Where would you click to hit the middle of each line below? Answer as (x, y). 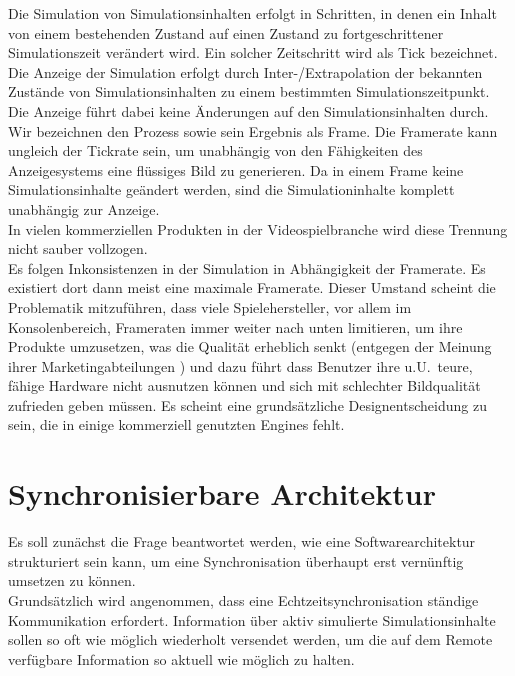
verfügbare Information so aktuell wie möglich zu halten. (181, 658)
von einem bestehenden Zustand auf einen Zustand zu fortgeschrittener (226, 32)
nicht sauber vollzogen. (78, 248)
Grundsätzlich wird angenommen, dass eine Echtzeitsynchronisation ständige (243, 599)
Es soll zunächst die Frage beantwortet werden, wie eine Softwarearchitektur (242, 541)
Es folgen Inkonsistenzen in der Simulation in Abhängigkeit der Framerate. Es (247, 267)
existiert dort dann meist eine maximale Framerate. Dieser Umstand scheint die (252, 287)
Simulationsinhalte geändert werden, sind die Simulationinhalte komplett (231, 189)
